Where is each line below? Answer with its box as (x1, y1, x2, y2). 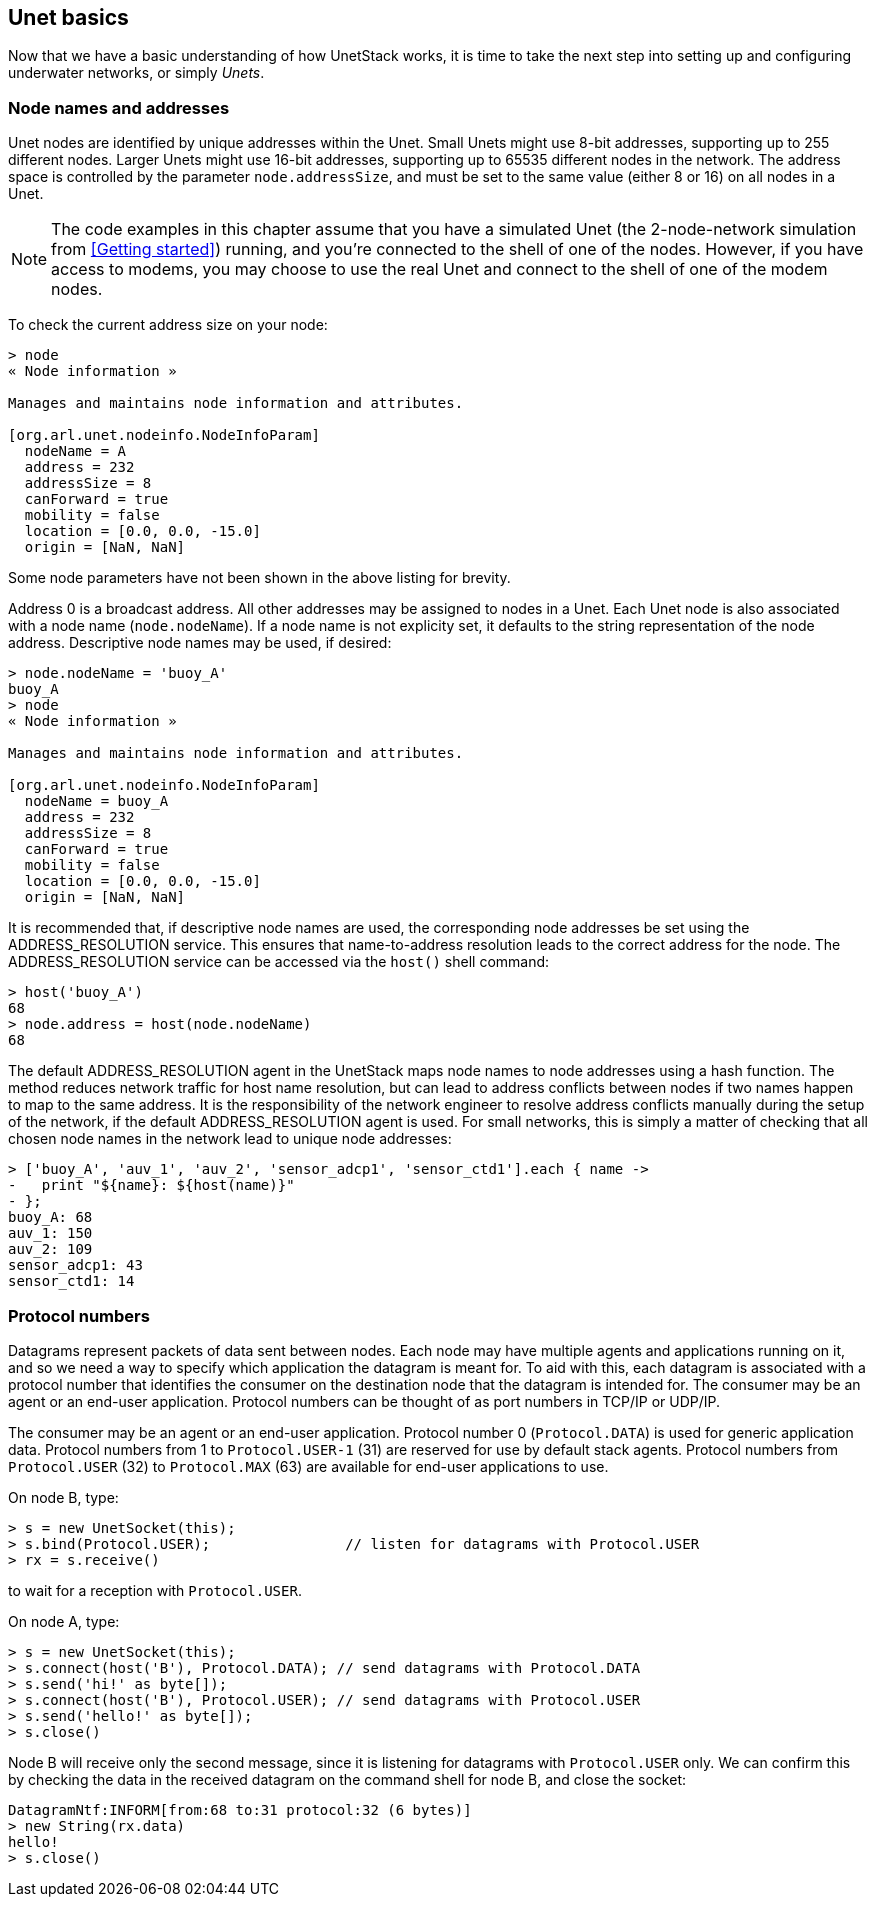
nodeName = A (24, 443, 127, 460)
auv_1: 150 (8, 1225, 93, 1242)
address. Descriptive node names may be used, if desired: (8, 634, 392, 652)
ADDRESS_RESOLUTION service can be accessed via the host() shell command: (8, 953, 550, 971)
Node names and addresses (8, 97, 230, 118)
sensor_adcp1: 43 (8, 1257, 143, 1274)
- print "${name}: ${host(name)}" (8, 1177, 295, 1194)
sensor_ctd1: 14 (8, 1273, 135, 1290)
